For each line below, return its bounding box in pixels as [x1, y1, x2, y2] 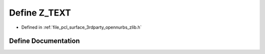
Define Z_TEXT [9, 7, 71, 18]
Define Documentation [9, 37, 80, 45]
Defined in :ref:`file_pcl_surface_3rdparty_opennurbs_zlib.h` [21, 24, 142, 30]
